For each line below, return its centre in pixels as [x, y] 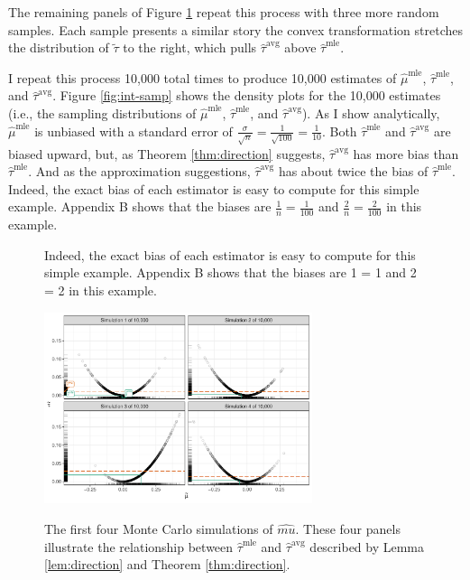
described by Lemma [367, 546]
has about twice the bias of [353, 171]
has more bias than [406, 153]
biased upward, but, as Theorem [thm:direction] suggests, [167, 153]
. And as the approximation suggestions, [139, 171]
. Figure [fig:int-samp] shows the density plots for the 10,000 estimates [247, 95]
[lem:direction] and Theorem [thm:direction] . [167, 564]
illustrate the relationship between [139, 546]
